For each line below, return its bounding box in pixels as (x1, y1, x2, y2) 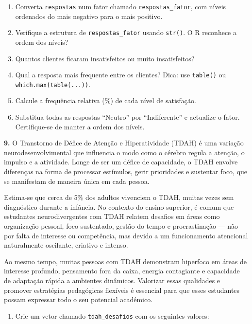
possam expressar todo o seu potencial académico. (4, 294, 153, 305)
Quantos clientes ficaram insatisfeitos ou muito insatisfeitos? (15, 53, 195, 63)
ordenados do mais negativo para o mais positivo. (15, 11, 163, 21)
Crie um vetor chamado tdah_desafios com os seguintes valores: (15, 310, 209, 321)
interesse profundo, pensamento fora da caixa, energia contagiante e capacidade (4, 266, 240, 276)
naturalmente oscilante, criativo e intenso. (4, 240, 128, 250)
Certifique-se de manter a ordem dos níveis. (15, 121, 145, 131)
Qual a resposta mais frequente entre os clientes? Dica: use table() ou (15, 70, 226, 80)
